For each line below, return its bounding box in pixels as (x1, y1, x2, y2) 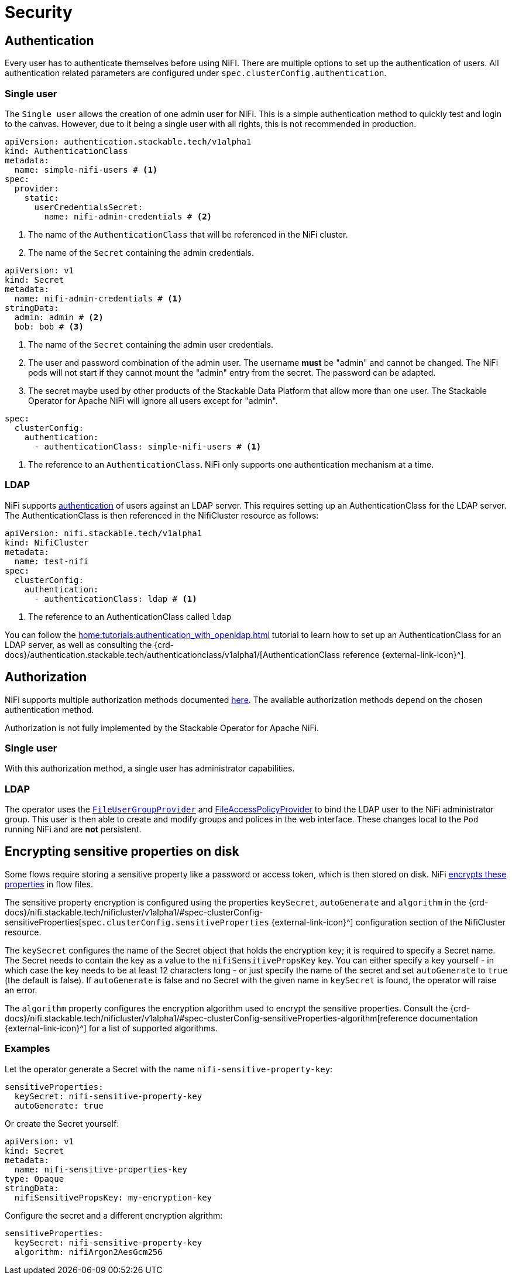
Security (5, 2, 73, 22)
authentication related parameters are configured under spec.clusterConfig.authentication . (5, 68, 387, 78)
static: (24, 193, 59, 203)
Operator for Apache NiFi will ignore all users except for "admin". (28, 395, 278, 406)
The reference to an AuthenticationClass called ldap (28, 611, 232, 622)
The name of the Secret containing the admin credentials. (28, 247, 255, 258)
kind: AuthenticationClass (5, 146, 128, 156)
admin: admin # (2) (14, 312, 104, 322)
